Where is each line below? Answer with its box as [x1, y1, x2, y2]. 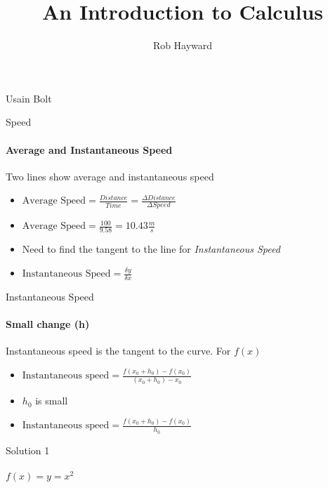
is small [35, 393, 68, 408]
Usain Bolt [6, 91, 52, 105]
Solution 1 [6, 442, 50, 457]
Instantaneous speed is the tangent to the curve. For [6, 343, 231, 358]
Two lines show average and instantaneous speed [6, 169, 214, 183]
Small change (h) [6, 317, 90, 331]
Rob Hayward [152, 38, 213, 53]
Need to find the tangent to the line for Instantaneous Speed [22, 242, 280, 256]
